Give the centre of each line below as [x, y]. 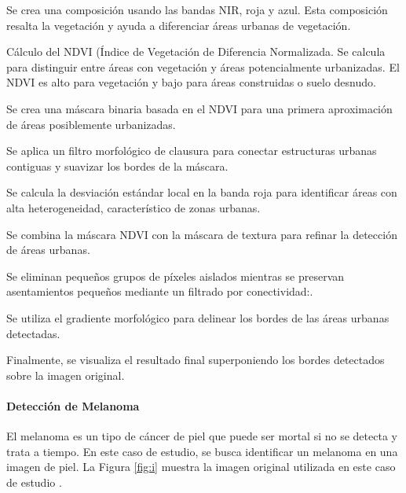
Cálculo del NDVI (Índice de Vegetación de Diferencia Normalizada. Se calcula [196, 52]
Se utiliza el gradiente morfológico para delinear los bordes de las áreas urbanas [198, 317]
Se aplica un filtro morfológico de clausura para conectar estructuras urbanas [192, 151]
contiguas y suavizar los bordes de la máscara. [117, 166]
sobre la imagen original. [66, 375]
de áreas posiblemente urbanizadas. [91, 124]
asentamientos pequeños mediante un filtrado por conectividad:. [160, 291]
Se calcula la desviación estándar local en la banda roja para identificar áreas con [202, 192]
